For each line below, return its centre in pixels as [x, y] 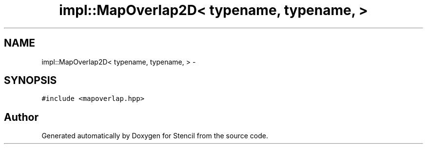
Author [21, 117]
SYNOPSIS [30, 81]
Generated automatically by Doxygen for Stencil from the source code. [155, 136]
